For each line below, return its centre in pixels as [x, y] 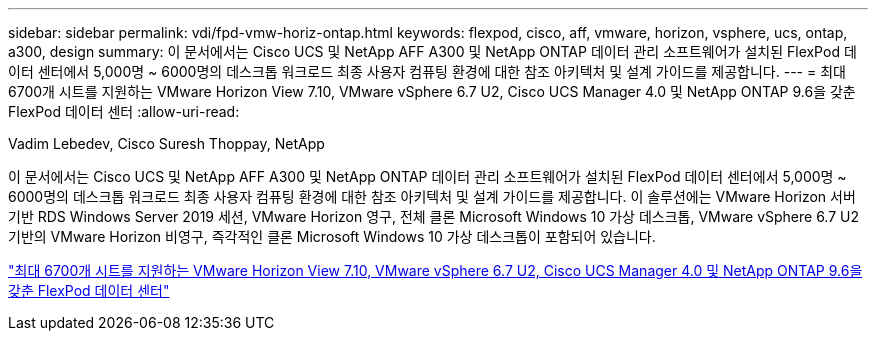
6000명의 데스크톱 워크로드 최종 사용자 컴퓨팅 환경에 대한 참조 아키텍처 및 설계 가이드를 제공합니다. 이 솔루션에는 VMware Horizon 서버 [432, 196]
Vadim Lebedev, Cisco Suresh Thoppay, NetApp [166, 143]
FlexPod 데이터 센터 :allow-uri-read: [124, 111]
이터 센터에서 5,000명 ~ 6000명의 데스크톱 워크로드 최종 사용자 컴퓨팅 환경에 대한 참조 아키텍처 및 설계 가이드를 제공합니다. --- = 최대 [427, 71]
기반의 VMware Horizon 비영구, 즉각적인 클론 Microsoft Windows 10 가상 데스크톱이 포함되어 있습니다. [332, 236]
